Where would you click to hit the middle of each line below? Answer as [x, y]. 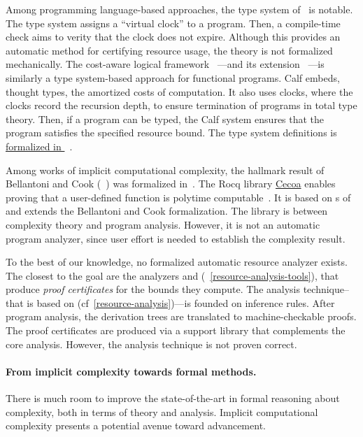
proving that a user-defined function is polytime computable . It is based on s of [178, 197]
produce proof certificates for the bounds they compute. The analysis [153, 289]
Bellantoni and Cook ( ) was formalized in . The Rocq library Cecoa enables [171, 184]
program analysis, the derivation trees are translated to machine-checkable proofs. [181, 316]
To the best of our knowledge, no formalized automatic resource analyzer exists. [177, 262]
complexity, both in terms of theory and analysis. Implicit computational [162, 411]
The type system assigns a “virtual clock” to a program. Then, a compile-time [173, 23]
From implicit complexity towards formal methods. [131, 371]
